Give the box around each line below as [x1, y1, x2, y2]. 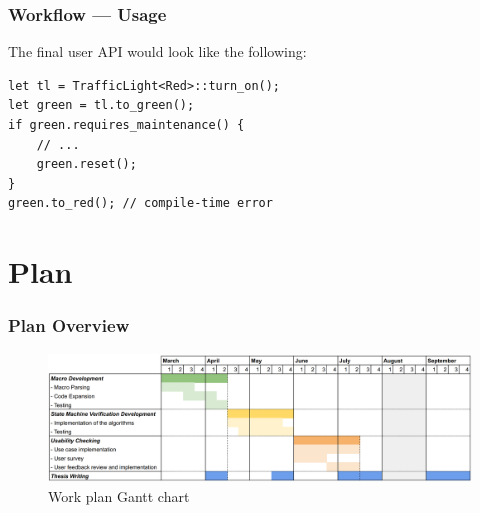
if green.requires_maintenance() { [8, 118, 245, 132]
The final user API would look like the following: [8, 41, 307, 62]
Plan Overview [8, 313, 130, 338]
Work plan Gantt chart [48, 485, 190, 506]
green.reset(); [36, 157, 137, 172]
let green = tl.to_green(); [8, 98, 195, 113]
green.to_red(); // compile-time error [8, 196, 273, 211]
